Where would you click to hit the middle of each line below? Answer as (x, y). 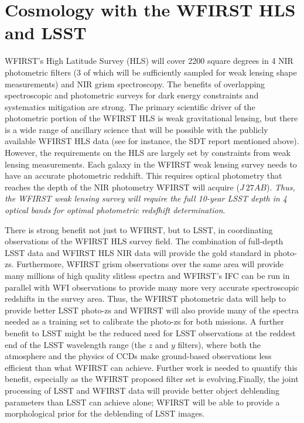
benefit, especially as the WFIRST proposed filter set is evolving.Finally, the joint (152, 379)
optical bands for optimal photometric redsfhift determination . (115, 210)
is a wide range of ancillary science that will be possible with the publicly (136, 129)
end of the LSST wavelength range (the (75, 344)
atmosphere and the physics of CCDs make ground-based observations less (138, 356)
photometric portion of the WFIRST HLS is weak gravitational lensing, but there (151, 118)
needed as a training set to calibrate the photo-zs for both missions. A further (144, 321)
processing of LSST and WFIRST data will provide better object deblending (142, 390)
